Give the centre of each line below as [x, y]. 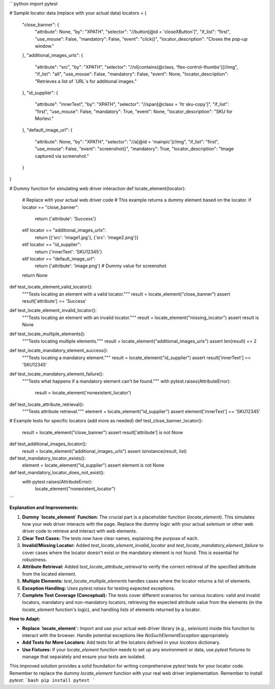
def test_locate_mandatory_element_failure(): [57, 374]
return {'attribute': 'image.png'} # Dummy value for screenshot [101, 266]
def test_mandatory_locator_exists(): [48, 458]
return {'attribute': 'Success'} [65, 218]
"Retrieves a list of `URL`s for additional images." [86, 81]
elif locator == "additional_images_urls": [64, 230]
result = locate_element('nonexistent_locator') [83, 393]
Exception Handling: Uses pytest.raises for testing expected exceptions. [99, 588]
